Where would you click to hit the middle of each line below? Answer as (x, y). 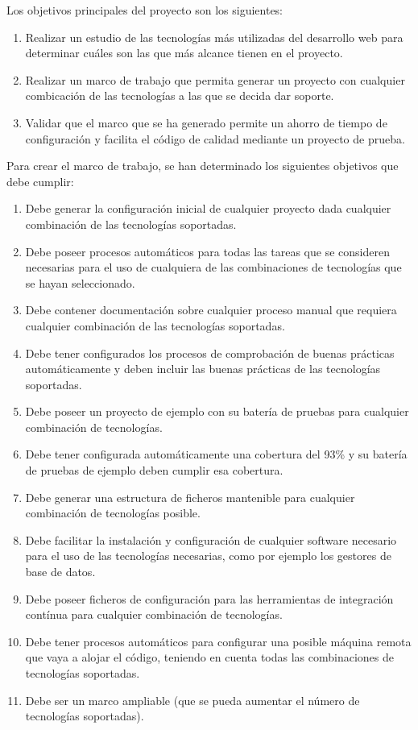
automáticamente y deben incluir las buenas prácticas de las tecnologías (203, 369)
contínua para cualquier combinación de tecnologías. (154, 614)
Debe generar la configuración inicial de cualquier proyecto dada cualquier (208, 208)
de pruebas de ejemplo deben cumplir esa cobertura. (154, 470)
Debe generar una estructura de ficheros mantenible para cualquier (190, 497)
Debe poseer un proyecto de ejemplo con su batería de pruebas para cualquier (217, 411)
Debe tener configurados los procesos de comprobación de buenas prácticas (210, 353)
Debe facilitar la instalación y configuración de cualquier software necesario (211, 539)
